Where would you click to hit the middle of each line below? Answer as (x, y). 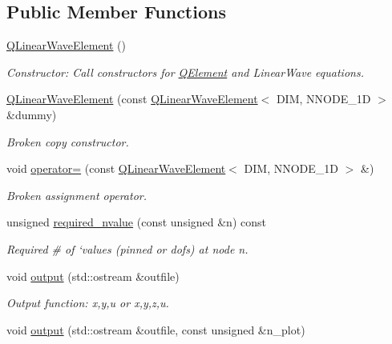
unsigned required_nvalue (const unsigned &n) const (136, 222)
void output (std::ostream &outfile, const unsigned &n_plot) (156, 329)
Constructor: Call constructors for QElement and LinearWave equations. (185, 72)
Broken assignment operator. (77, 195)
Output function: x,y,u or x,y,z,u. (88, 303)
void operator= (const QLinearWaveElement (116, 168)
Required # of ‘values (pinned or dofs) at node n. (127, 248)
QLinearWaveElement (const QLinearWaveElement (132, 99)
